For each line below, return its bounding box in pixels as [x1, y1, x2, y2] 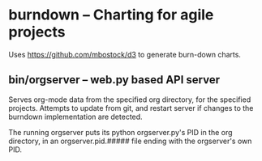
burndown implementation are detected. [8, 112, 144, 121]
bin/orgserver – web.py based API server [8, 73, 221, 87]
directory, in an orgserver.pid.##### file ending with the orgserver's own [8, 136, 252, 146]
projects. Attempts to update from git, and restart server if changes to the [8, 103, 254, 112]
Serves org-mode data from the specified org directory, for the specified [8, 95, 251, 104]
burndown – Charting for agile [8, 6, 214, 24]
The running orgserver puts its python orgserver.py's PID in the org [8, 127, 233, 137]
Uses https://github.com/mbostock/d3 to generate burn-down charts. [8, 49, 242, 59]
